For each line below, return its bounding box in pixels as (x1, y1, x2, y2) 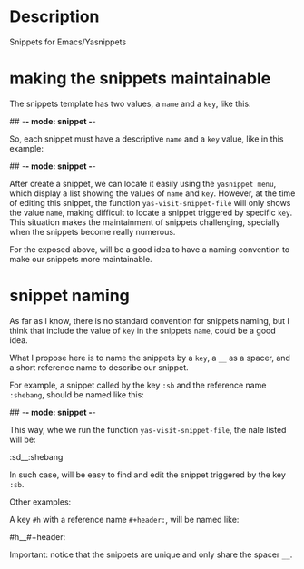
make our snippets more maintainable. (9, 253, 152, 264)
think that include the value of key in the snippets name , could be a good (9, 325, 276, 336)
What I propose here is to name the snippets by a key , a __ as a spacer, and (9, 352, 290, 363)
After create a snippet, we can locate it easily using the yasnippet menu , (9, 178, 277, 189)
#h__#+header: (9, 531, 66, 542)
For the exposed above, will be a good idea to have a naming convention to (9, 243, 290, 255)
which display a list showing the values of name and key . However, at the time (9, 188, 296, 199)
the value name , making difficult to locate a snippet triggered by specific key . (9, 207, 293, 218)
